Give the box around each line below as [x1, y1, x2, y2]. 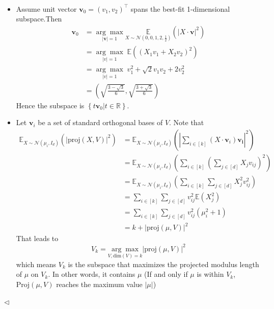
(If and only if [144, 269, 188, 279]
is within [197, 269, 224, 279]
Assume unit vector [16, 3, 77, 14]
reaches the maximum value [56, 278, 143, 289]
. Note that [169, 117, 204, 128]
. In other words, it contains [48, 269, 135, 279]
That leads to [16, 233, 59, 244]
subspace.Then [16, 13, 62, 24]
